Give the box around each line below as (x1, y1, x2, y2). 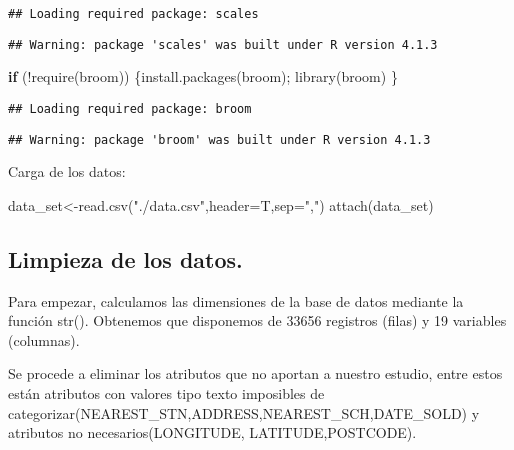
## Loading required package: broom (8, 101, 252, 116)
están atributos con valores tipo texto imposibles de (8, 382, 325, 403)
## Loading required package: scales (8, 7, 259, 21)
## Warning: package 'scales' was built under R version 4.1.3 (8, 37, 438, 52)
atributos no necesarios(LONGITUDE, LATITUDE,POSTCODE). (8, 422, 417, 443)
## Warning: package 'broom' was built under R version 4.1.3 (8, 132, 431, 147)
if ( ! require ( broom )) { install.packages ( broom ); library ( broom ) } (8, 66, 398, 87)
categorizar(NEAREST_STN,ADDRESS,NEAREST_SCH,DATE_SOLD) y (8, 402, 480, 423)
